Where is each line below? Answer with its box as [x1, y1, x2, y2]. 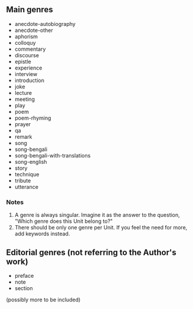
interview [14, 70, 38, 77]
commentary [14, 45, 46, 52]
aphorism [14, 32, 38, 40]
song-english [14, 158, 47, 165]
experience [14, 64, 42, 71]
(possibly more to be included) [6, 296, 81, 303]
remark [14, 133, 32, 140]
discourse [14, 51, 40, 58]
